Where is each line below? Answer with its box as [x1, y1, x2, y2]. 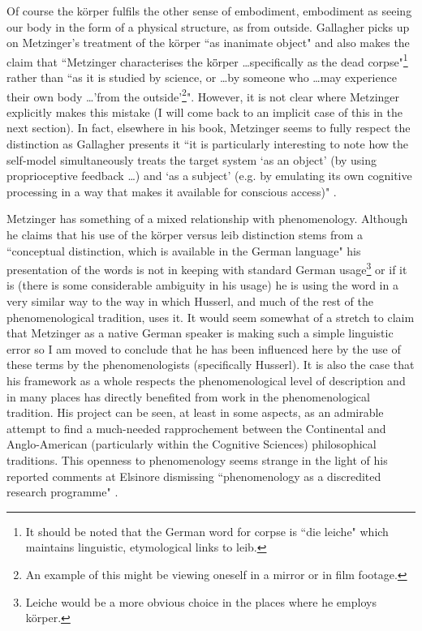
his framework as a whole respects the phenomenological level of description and [6, 372, 406, 389]
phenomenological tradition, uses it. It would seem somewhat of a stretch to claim [6, 308, 415, 325]
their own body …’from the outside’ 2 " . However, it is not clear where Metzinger [6, 85, 400, 105]
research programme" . [6, 483, 118, 500]
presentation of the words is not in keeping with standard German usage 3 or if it [6, 259, 407, 277]
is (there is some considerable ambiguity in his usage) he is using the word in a [6, 277, 398, 294]
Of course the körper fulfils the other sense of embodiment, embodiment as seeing [6, 2, 412, 19]
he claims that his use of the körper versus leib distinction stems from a [6, 226, 364, 243]
